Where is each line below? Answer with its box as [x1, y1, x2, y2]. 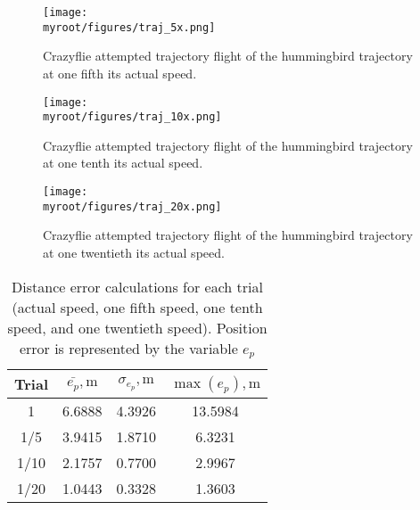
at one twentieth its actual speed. [43, 243, 225, 261]
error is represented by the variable [19, 337, 238, 358]
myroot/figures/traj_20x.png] [43, 200, 222, 213]
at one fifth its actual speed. [43, 63, 197, 82]
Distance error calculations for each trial [12, 276, 263, 297]
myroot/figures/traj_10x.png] [43, 111, 222, 124]
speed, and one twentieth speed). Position [7, 317, 268, 338]
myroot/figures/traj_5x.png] [43, 21, 216, 34]
